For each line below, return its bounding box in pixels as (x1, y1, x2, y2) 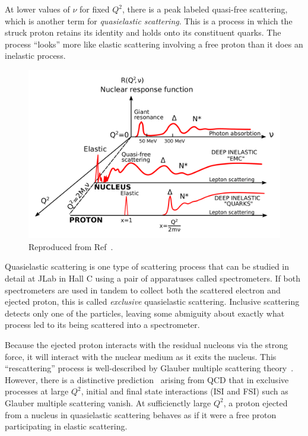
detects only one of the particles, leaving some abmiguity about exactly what (5, 307, 285, 319)
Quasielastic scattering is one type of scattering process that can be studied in (5, 260, 290, 273)
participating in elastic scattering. (5, 420, 128, 432)
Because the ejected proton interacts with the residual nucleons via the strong (5, 338, 288, 350)
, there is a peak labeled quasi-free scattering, (122, 3, 288, 15)
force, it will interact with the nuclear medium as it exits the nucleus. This (5, 350, 277, 362)
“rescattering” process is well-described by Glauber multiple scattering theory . (5, 362, 294, 374)
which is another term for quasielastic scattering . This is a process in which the (5, 14, 293, 27)
